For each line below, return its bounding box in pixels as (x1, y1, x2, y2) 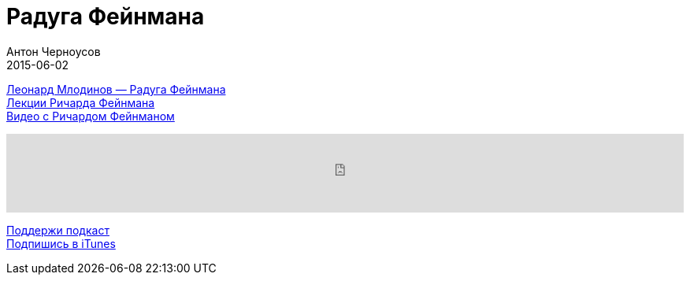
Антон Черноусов (6, 44, 101, 58)
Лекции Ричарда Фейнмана (6, 95, 155, 109)
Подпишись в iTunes (6, 236, 116, 250)
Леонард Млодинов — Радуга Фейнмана (6, 82, 226, 96)
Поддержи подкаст (6, 223, 109, 237)
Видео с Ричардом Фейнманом (6, 109, 175, 123)
